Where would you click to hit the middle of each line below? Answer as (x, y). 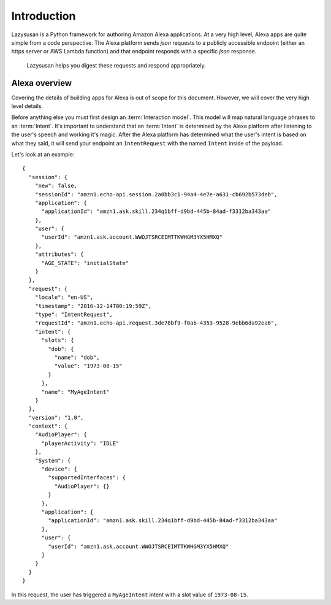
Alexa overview (42, 83)
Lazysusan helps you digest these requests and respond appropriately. (116, 65)
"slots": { (58, 340)
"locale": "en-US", (64, 297)
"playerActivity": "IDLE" (80, 443)
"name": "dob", (77, 357)
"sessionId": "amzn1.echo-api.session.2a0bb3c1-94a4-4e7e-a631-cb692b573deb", (156, 194)
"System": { (53, 460)
